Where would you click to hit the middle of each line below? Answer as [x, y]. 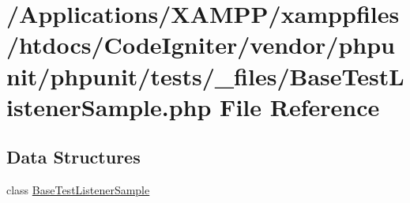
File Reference [300, 106]
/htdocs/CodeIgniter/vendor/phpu [201, 45]
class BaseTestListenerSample [78, 190]
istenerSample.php [109, 106]
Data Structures [73, 157]
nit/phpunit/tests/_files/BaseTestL [205, 75]
